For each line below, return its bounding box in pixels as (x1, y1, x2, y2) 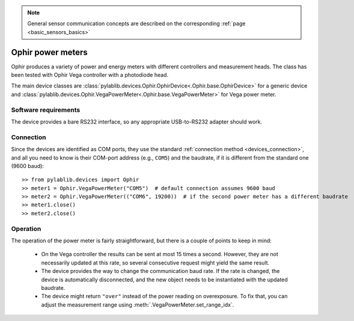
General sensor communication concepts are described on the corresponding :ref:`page (27, 20, 246, 27)
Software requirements (11, 106, 81, 114)
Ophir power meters (11, 47, 88, 57)
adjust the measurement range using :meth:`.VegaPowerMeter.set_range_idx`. (41, 301, 234, 308)
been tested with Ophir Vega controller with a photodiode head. (11, 71, 168, 79)
